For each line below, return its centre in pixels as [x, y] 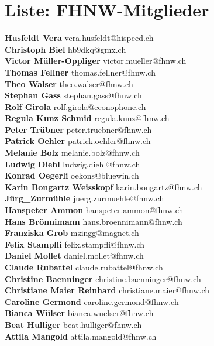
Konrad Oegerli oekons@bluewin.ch [72, 175]
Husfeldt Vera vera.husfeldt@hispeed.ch [79, 38]
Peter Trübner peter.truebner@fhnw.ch [78, 129]
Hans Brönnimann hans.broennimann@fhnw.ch [94, 221]
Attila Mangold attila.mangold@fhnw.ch [81, 336]
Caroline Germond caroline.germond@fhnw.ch [92, 301]
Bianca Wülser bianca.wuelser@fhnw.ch [79, 313]
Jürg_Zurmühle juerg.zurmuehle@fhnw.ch [84, 198]
